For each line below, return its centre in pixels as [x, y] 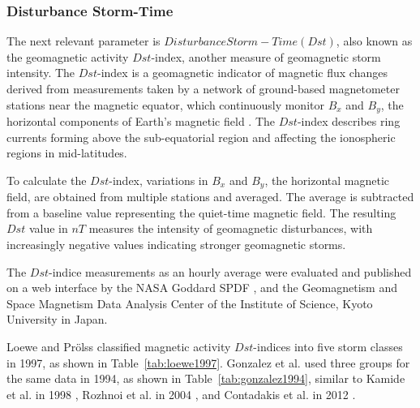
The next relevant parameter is [84, 41]
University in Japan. [57, 319]
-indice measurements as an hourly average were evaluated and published [230, 271]
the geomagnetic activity [68, 56]
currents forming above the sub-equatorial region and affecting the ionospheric [201, 137]
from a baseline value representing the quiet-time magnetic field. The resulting [201, 212]
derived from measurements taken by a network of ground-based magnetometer [203, 88]
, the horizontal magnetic [327, 180]
